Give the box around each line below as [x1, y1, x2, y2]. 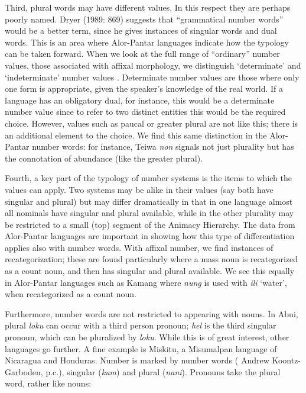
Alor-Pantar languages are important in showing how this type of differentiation [5, 230, 295, 242]
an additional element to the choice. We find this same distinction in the [5, 128, 267, 141]
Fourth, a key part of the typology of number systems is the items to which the [5, 172, 292, 184]
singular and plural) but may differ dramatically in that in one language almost [5, 195, 293, 207]
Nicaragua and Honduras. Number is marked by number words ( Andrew [5, 354, 269, 366]
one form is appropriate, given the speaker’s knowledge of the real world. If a [5, 82, 284, 95]
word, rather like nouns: [5, 377, 92, 389]
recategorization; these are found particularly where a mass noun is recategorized [5, 253, 298, 265]
